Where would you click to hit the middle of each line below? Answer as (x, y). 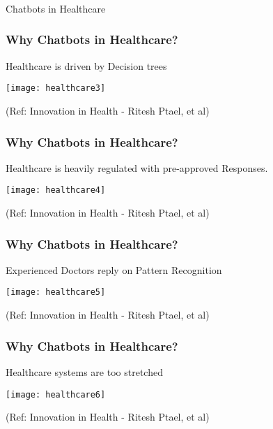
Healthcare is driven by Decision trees (86, 65)
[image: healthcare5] (56, 292)
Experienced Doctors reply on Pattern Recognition (114, 269)
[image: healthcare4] (56, 190)
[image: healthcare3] (56, 88)
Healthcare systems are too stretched (84, 371)
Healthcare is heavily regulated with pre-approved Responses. (137, 167)
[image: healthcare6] (56, 394)
